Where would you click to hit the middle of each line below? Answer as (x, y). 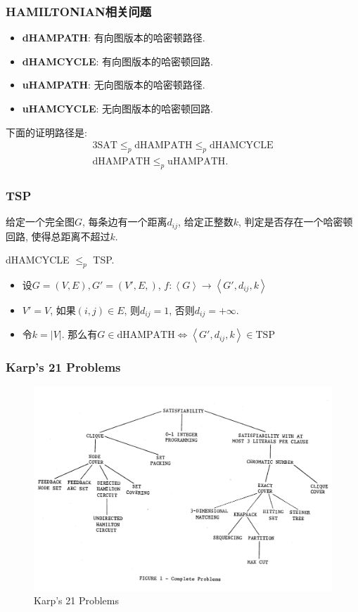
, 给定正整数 (206, 222)
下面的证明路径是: (46, 132)
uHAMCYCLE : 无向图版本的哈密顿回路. (117, 108)
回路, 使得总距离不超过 (58, 236)
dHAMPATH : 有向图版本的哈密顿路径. (114, 38)
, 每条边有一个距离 (125, 222)
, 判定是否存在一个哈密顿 (295, 222)
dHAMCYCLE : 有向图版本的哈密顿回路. (117, 61)
